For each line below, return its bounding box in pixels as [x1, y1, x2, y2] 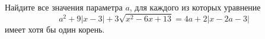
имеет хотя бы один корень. [5, 23, 105, 35]
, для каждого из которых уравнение [129, 1, 261, 13]
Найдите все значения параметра [5, 1, 123, 13]
